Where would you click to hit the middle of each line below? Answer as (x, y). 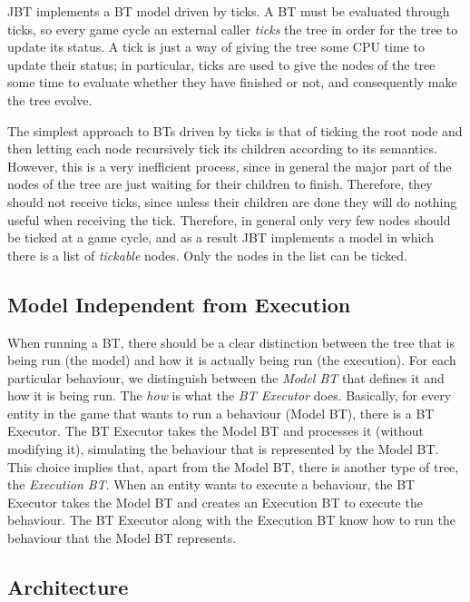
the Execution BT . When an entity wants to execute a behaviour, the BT (211, 484)
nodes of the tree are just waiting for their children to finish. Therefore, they (220, 184)
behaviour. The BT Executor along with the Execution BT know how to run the (232, 520)
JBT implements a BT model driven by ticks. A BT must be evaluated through (229, 11)
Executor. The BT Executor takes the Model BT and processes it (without (215, 431)
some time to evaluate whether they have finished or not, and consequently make (232, 82)
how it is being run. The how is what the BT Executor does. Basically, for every (230, 395)
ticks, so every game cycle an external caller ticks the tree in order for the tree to (233, 29)
